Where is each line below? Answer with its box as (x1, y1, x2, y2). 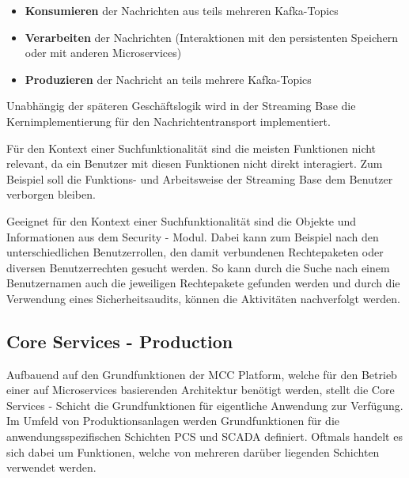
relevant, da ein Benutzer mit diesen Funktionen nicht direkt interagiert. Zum (6, 155, 383, 172)
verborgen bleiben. (6, 186, 96, 203)
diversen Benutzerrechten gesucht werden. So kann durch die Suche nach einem (6, 259, 390, 275)
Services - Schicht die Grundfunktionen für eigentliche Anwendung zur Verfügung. (6, 396, 403, 413)
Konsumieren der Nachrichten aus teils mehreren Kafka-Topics (25, 2, 339, 18)
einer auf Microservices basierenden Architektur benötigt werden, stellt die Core (6, 381, 395, 398)
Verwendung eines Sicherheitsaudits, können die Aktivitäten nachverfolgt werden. (6, 290, 400, 306)
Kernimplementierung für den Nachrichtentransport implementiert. (6, 112, 331, 129)
